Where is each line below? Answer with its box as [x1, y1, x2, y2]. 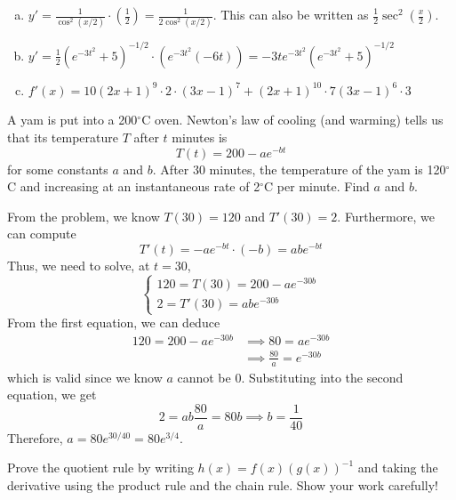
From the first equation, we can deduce [7, 313, 220, 332]
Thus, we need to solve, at [7, 256, 150, 275]
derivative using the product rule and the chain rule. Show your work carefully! [7, 475, 438, 494]
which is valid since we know [7, 367, 163, 386]
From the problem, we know [7, 206, 160, 225]
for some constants [7, 159, 108, 178]
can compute [7, 224, 76, 243]
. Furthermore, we [337, 206, 435, 225]
